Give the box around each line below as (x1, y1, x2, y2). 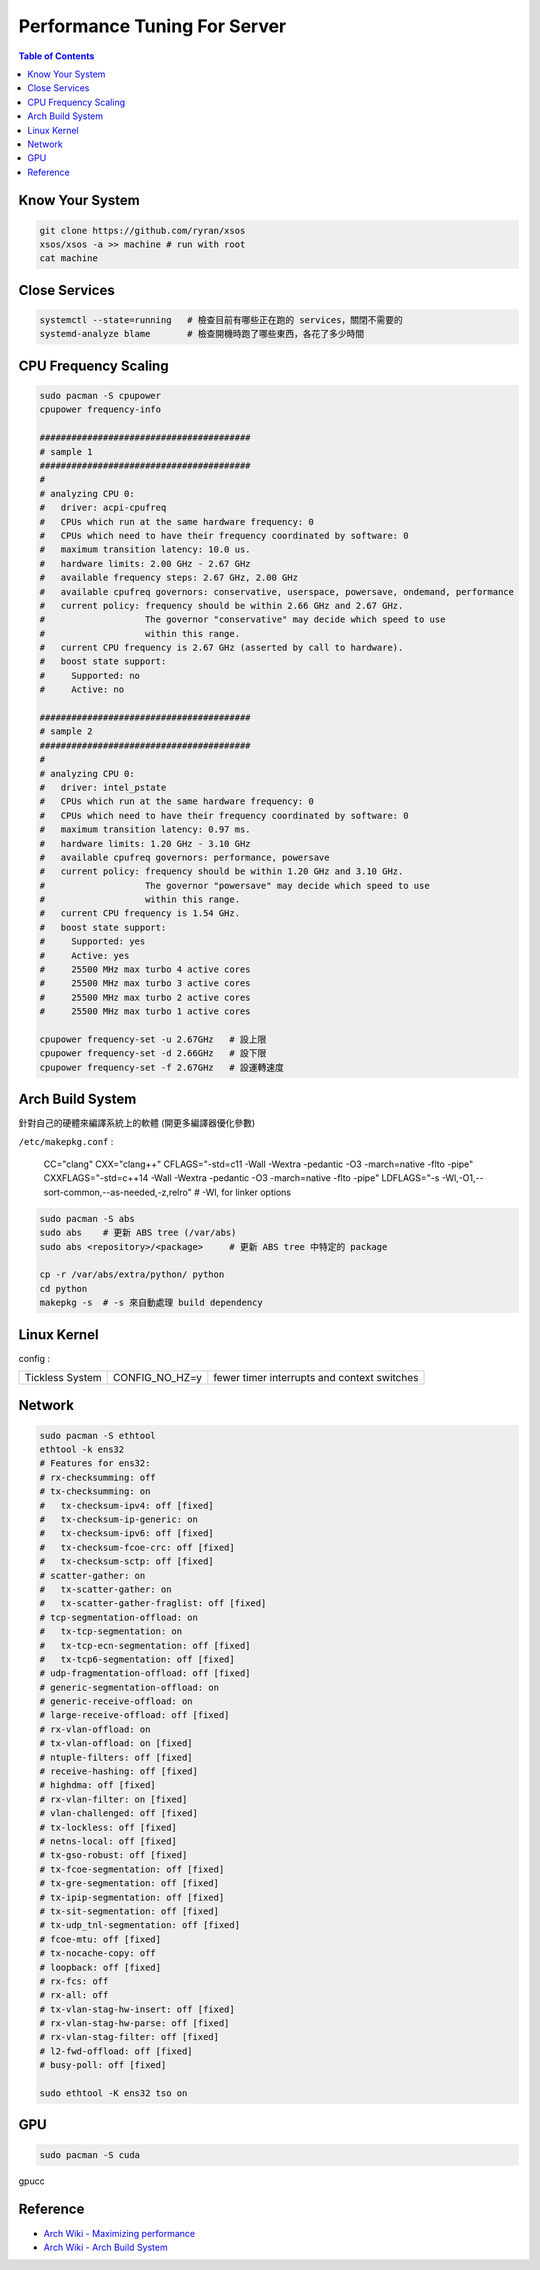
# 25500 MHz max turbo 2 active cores (39, 991, 251, 1003)
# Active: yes (39, 950, 130, 961)
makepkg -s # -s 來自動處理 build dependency (39, 1297, 264, 1309)
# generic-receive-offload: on (39, 1696, 194, 1707)
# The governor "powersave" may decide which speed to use (39, 880, 430, 891)
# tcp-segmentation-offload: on (39, 1611, 199, 1623)
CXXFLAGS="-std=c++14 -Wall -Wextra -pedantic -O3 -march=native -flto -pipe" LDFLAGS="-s (43, 1172, 440, 1184)
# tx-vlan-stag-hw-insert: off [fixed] (39, 2003, 235, 2015)
